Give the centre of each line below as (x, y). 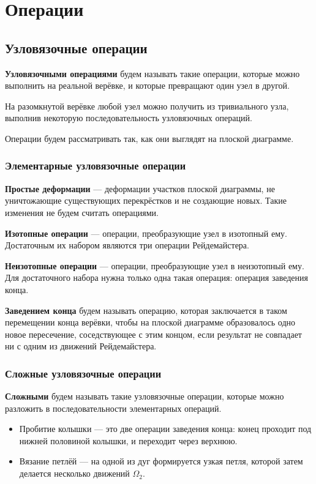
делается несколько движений (74, 473)
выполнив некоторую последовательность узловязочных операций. (129, 118)
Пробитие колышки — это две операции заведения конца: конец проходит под (165, 429)
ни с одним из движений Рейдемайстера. (81, 346)
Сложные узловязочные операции (83, 373)
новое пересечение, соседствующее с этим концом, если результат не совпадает (153, 334)
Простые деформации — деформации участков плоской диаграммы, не (140, 188)
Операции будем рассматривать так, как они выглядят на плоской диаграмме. (149, 138)
